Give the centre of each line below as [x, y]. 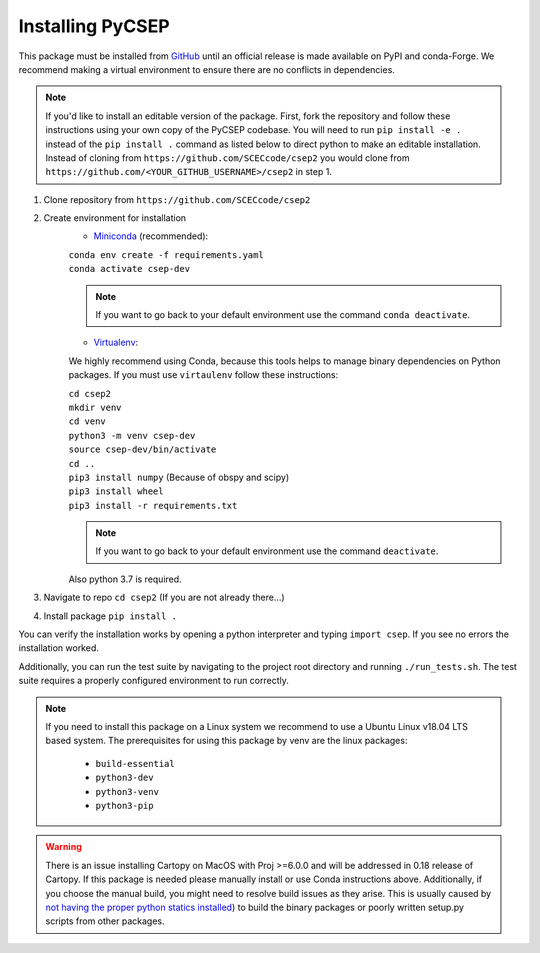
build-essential [135, 763]
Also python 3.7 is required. [125, 579]
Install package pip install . [110, 616]
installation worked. [59, 648]
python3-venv [127, 791]
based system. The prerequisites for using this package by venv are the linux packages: [226, 741]
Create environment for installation [115, 218]
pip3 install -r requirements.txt [153, 505]
